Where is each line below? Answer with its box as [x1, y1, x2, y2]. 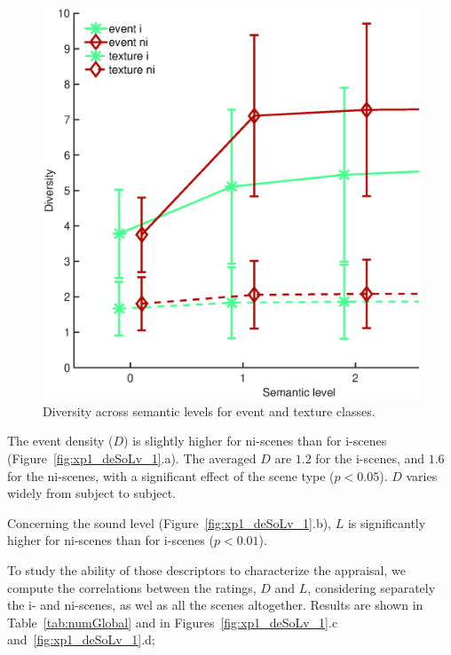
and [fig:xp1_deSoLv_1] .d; [7, 630, 155, 649]
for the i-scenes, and [315, 449, 425, 468]
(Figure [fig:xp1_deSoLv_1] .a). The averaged [7, 449, 257, 468]
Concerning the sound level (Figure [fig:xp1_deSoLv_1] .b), [7, 513, 331, 532]
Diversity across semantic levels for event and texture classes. [43, 401, 376, 420]
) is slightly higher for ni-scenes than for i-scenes [123, 431, 387, 450]
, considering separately [307, 578, 436, 596]
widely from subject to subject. [7, 484, 176, 502]
